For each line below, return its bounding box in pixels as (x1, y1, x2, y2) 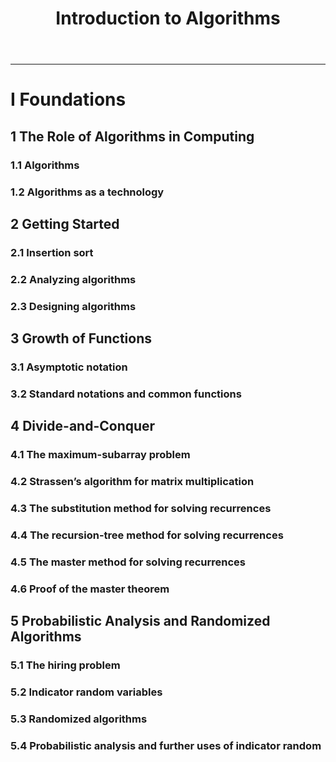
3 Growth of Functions (10, 330, 152, 347)
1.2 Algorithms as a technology (10, 185, 165, 199)
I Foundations (10, 88, 127, 111)
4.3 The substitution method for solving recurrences (10, 502, 272, 516)
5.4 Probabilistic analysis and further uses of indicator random (10, 739, 322, 752)
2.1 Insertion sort (10, 245, 94, 259)
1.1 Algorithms (10, 158, 80, 172)
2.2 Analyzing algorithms (10, 272, 137, 286)
